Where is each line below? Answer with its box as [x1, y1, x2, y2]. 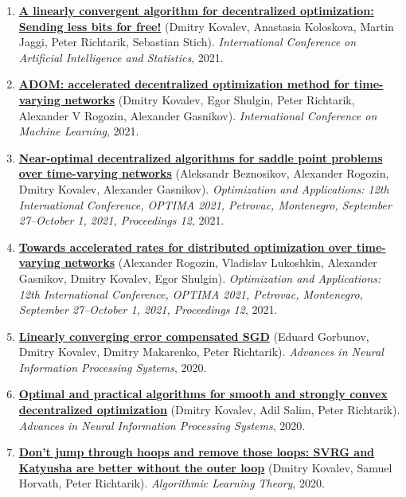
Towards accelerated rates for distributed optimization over [18, 238, 353, 255]
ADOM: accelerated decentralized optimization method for [18, 76, 350, 92]
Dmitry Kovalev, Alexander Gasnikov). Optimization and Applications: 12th [18, 180, 389, 197]
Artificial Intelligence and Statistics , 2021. [18, 49, 224, 65]
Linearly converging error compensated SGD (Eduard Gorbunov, [18, 327, 369, 344]
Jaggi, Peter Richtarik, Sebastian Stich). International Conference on [18, 33, 357, 50]
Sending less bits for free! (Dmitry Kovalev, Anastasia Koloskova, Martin [18, 18, 394, 34]
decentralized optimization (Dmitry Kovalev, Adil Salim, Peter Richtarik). [18, 401, 400, 418]
